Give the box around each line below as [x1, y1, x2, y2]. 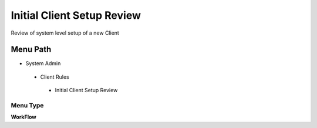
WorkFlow [11, 113, 36, 120]
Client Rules [40, 73, 70, 80]
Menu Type [11, 102, 44, 109]
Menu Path [11, 45, 52, 55]
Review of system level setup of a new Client [11, 29, 120, 36]
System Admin [25, 60, 61, 67]
